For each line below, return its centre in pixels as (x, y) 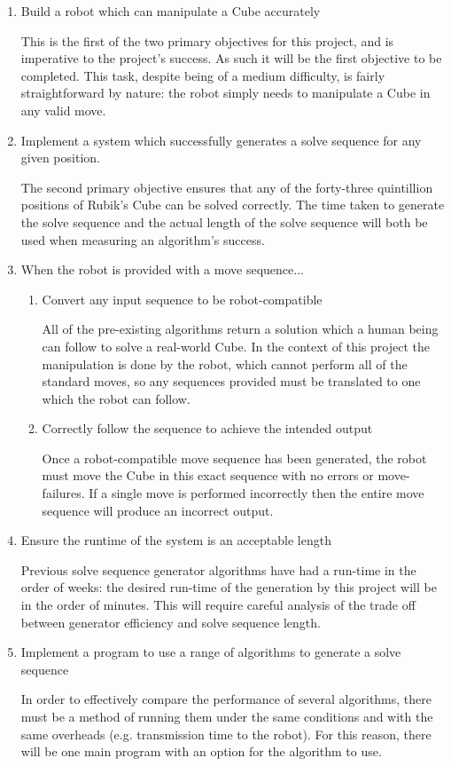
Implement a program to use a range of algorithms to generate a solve (211, 652)
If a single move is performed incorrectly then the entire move (257, 493)
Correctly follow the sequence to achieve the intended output (207, 428)
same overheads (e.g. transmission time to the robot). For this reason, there (226, 734)
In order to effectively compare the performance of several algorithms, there (226, 699)
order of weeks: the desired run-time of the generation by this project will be (229, 587)
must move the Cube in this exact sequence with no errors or (208, 475)
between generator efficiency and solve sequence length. (171, 622)
